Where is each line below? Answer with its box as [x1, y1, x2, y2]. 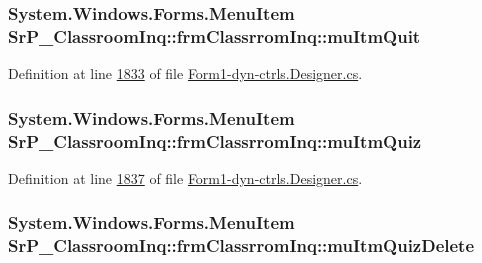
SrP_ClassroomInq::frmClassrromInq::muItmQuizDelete [8, 233, 475, 258]
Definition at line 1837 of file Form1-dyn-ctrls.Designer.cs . [8, 167, 363, 188]
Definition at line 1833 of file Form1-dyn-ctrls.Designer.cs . [8, 63, 363, 84]
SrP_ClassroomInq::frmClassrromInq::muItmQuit [8, 23, 421, 48]
